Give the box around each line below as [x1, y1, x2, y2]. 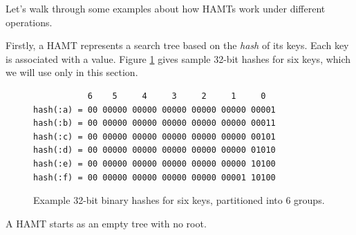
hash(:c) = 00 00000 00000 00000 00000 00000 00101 [33, 131, 276, 142]
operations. [6, 15, 53, 29]
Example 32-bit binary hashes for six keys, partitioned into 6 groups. [33, 193, 325, 207]
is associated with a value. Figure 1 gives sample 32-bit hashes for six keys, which [6, 51, 351, 66]
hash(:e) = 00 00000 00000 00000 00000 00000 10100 [33, 158, 276, 169]
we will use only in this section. [6, 65, 138, 79]
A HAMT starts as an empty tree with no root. [6, 216, 207, 230]
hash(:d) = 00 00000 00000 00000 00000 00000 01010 [33, 145, 276, 156]
